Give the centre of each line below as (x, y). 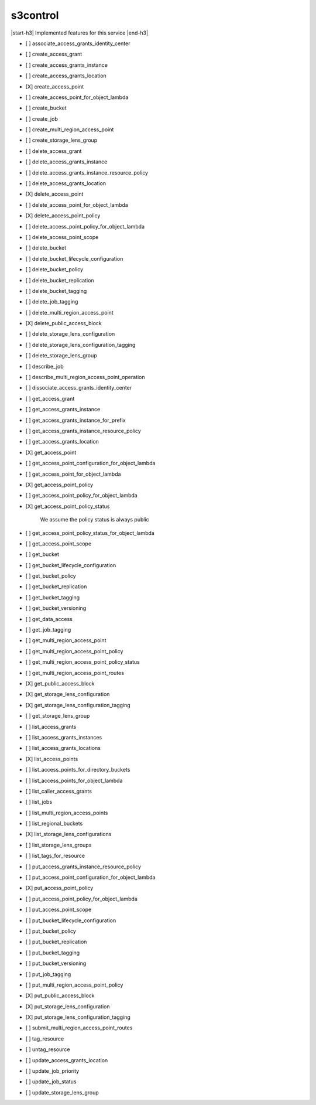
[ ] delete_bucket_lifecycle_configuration (74, 258)
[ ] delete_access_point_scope (62, 237)
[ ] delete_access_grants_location (66, 183)
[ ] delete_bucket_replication (60, 280)
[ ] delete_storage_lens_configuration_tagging (80, 345)
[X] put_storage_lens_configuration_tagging (78, 1017)
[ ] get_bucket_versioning (56, 608)
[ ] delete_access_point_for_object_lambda (77, 204)
